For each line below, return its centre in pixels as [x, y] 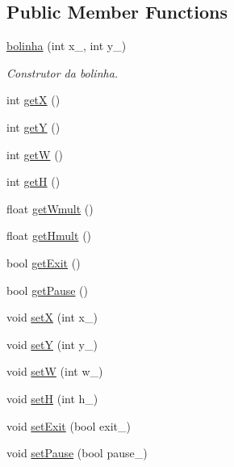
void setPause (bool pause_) [77, 453]
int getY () [33, 126]
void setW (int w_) [55, 371]
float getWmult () [50, 208]
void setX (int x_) [52, 317]
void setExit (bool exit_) [69, 425]
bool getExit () [44, 262]
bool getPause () [48, 290]
